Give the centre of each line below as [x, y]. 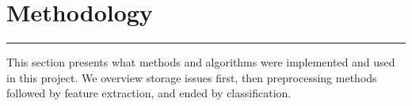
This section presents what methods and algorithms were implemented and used [201, 62]
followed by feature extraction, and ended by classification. [149, 93]
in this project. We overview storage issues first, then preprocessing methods [192, 77]
